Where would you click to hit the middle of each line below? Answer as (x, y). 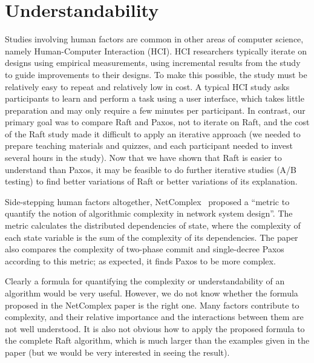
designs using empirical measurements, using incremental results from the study (153, 63)
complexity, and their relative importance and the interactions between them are (154, 317)
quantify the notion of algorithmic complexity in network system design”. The (149, 213)
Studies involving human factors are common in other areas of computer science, (154, 39)
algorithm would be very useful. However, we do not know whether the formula (152, 293)
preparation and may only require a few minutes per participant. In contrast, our (155, 110)
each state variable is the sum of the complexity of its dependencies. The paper (152, 237)
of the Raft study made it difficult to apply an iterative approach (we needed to (153, 133)
